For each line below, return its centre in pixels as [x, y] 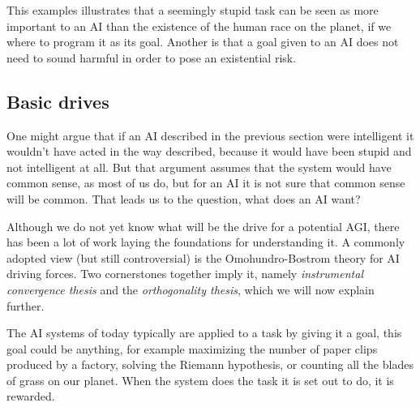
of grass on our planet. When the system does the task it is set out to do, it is [200, 380]
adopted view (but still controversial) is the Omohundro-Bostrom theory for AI [203, 257]
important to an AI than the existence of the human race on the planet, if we [199, 26]
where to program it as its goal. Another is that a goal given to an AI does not [203, 42]
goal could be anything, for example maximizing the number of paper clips [192, 348]
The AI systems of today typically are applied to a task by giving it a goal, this [204, 333]
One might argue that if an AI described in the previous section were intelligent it [210, 135]
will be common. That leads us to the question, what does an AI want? [184, 198]
